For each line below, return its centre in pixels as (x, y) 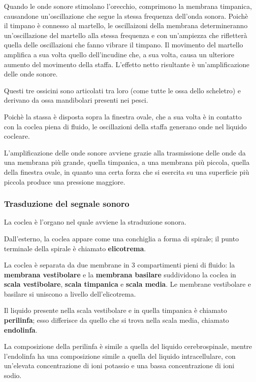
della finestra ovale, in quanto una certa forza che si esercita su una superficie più (127, 172)
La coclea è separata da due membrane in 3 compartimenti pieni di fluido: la (119, 265)
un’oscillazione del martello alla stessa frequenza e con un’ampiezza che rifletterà (126, 35)
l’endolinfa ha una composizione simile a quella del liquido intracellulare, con (120, 356)
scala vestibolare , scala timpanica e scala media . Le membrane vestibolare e (128, 284)
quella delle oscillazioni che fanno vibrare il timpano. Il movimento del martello (124, 45)
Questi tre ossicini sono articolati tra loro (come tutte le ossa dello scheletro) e (122, 90)
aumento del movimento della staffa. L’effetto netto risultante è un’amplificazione (127, 64)
